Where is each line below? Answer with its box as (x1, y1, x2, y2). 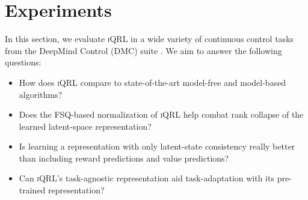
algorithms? (19, 88, 63, 100)
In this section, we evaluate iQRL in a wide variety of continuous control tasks (5, 32, 294, 45)
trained (19, 184, 46, 196)
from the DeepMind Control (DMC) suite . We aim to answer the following (5, 44, 282, 56)
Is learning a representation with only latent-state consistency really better (19, 140, 295, 153)
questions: (5, 56, 42, 68)
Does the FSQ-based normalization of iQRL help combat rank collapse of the (19, 108, 304, 121)
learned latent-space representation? (19, 120, 152, 132)
